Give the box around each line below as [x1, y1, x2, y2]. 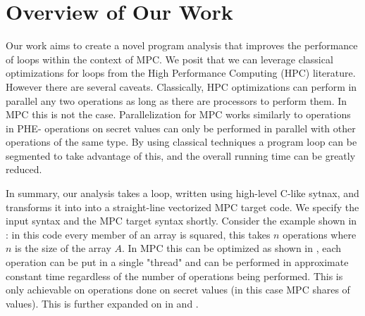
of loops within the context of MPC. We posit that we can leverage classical [6, 51, 333, 66]
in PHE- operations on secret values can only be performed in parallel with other [6, 120, 356, 135]
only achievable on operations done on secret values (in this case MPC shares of [6, 282, 350, 297]
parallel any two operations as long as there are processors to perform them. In [6, 93, 347, 108]
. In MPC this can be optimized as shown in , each [121, 241, 342, 255]
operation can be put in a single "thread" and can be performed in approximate [6, 255, 349, 270]
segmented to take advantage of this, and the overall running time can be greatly [6, 148, 356, 163]
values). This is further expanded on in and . [6, 296, 199, 310]
